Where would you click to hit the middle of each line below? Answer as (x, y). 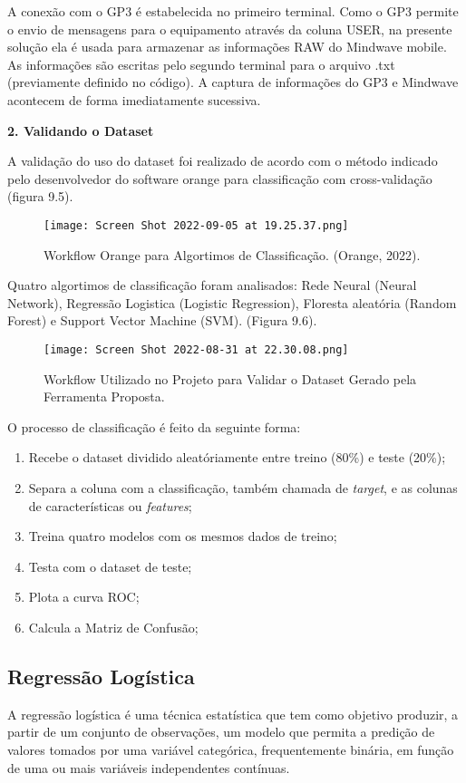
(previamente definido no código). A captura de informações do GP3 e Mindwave (233, 82)
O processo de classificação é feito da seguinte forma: (154, 426)
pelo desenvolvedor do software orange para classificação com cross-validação (220, 178)
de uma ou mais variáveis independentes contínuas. (149, 767)
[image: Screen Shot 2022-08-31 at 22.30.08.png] (196, 349)
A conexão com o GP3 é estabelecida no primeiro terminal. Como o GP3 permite (233, 11)
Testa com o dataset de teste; (110, 566)
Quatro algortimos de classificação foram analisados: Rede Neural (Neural (212, 285)
